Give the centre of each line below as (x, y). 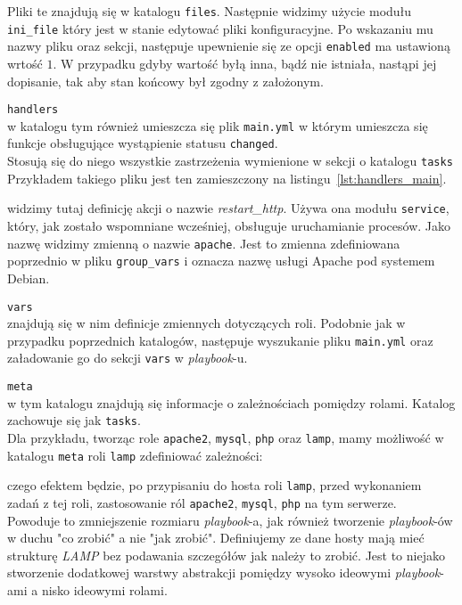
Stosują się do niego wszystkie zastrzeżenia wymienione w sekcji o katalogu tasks (230, 161)
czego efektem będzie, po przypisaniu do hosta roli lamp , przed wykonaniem (214, 485)
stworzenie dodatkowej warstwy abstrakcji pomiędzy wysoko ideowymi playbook (224, 572)
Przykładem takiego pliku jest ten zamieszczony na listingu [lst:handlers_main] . (227, 178)
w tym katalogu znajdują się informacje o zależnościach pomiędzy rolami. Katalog (231, 402)
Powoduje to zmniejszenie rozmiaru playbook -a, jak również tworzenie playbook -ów (230, 520)
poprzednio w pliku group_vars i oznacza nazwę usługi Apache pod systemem (221, 261)
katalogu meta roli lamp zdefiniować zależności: (135, 455)
